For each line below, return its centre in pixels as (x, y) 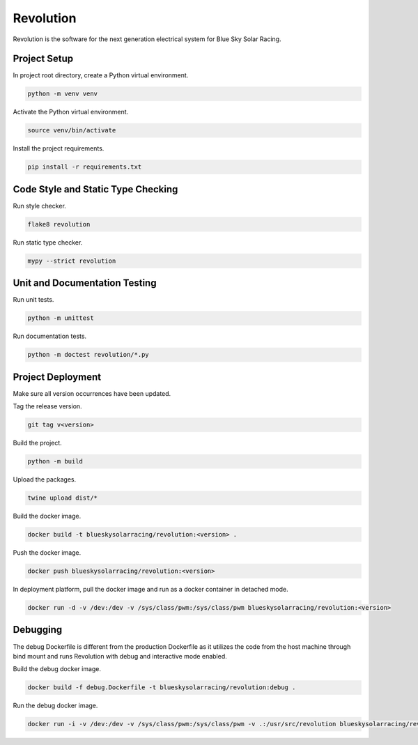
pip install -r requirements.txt (85, 167)
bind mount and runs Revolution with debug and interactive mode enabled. (120, 656)
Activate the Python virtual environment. (71, 112)
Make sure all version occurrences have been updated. (92, 393)
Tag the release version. (48, 406)
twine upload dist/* (62, 498)
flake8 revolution (59, 224)
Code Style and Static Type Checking (95, 189)
